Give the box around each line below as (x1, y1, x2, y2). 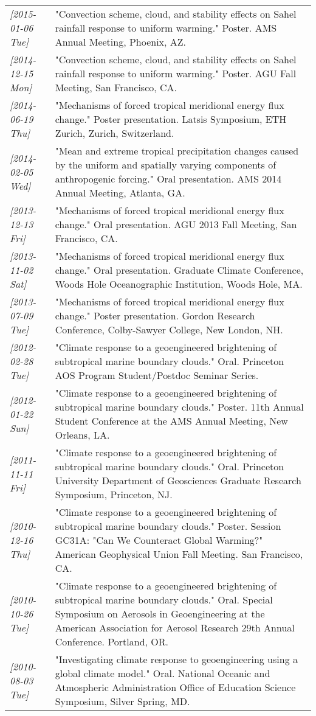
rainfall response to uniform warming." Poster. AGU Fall (55, 66, 297, 80)
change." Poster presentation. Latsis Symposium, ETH (55, 112, 287, 126)
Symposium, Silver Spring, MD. (55, 694, 190, 708)
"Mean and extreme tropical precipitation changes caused (55, 144, 299, 158)
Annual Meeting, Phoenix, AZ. (55, 35, 187, 49)
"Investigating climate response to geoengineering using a (55, 652, 298, 666)
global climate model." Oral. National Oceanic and (55, 666, 270, 680)
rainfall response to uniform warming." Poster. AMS (55, 21, 277, 35)
